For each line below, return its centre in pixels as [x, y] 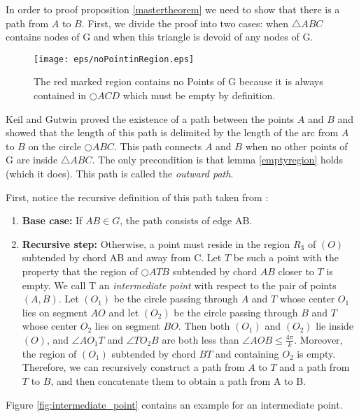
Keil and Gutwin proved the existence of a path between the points [150, 118]
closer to [296, 271]
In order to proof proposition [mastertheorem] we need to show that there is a [173, 9]
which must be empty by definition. [199, 95]
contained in [60, 95]
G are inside [32, 160]
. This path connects [158, 146]
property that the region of [80, 271]
